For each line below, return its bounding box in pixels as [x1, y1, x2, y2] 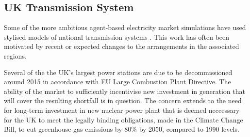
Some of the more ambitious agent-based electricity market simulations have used [4, 22, 246, 32]
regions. [4, 50, 27, 61]
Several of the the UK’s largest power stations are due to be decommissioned [4, 67, 233, 77]
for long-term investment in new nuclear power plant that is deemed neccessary [4, 105, 240, 115]
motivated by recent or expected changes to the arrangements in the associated [4, 41, 239, 51]
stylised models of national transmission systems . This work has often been [4, 31, 230, 42]
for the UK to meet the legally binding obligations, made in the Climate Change [4, 114, 243, 124]
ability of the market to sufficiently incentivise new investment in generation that [4, 86, 245, 96]
